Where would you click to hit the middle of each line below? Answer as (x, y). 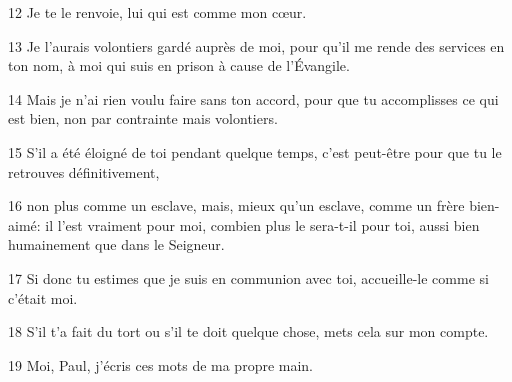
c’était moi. (43, 297)
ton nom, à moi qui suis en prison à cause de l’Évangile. (179, 65)
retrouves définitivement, (84, 171)
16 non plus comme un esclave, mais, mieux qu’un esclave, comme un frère (236, 205)
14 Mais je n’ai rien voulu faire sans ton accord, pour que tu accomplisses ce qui (253, 98)
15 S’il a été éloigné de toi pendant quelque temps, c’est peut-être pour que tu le (255, 151)
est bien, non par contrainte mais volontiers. (143, 118)
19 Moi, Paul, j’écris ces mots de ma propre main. (161, 364)
